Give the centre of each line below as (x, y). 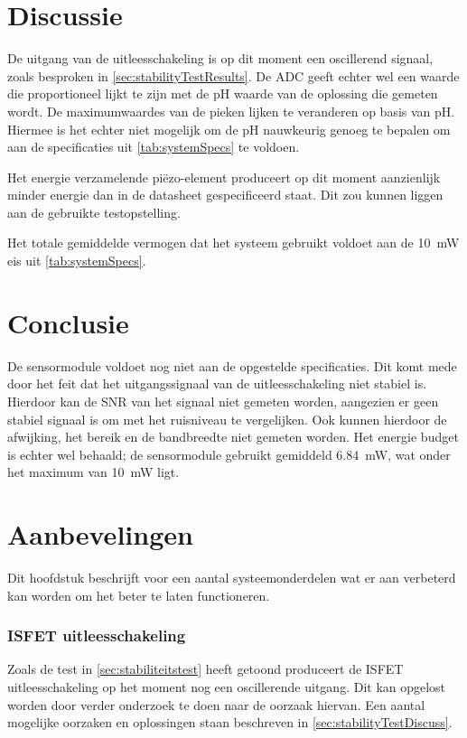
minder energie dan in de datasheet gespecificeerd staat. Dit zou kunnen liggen (225, 195)
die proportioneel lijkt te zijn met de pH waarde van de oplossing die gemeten (223, 93)
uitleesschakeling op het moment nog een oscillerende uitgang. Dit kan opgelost (227, 687)
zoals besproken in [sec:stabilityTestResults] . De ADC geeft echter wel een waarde (233, 75)
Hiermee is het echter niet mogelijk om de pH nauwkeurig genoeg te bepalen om (229, 129)
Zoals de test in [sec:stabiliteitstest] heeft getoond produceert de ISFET (205, 669)
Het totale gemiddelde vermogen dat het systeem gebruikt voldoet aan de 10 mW (233, 243)
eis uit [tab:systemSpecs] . (77, 261)
